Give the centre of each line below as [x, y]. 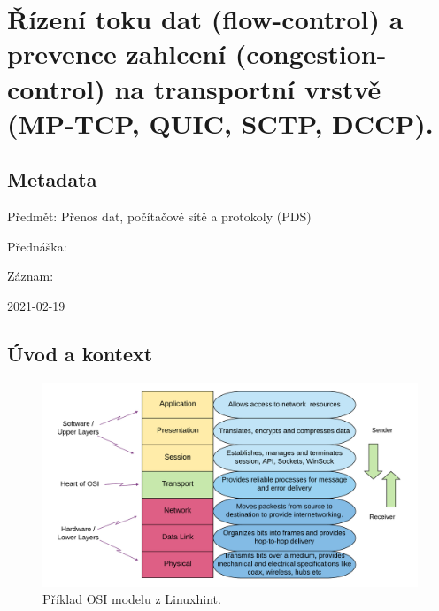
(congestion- [311, 54]
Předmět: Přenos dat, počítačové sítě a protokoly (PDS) [159, 217]
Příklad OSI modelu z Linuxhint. [132, 599]
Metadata [52, 179]
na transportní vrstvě [248, 88]
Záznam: [31, 276]
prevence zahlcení [117, 54]
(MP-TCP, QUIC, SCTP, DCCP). [220, 123]
